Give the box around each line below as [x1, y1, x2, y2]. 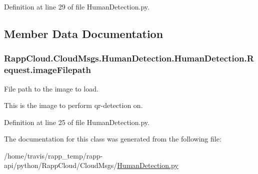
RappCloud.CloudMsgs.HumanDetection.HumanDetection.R [4, 52, 254, 64]
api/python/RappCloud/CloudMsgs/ [4, 160, 117, 170]
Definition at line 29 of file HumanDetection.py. [4, 1, 149, 11]
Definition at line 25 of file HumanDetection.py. [4, 116, 149, 127]
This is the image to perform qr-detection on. [4, 100, 143, 110]
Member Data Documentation [4, 25, 163, 41]
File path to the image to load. [4, 83, 98, 93]
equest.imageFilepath [4, 63, 91, 76]
